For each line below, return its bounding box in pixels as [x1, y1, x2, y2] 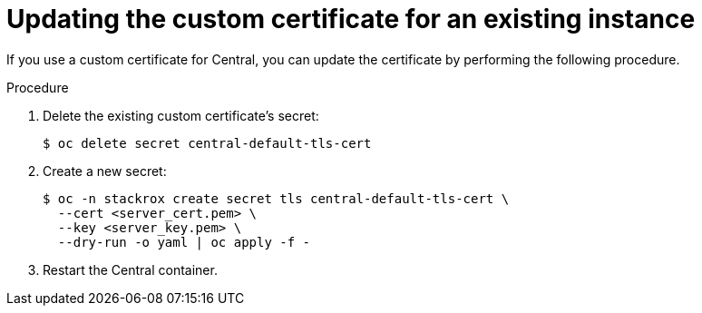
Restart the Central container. [43, 261, 218, 278]
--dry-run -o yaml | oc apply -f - [57, 234, 311, 249]
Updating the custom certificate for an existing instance [6, 4, 696, 34]
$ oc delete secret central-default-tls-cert [43, 135, 372, 151]
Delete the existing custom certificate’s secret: [43, 107, 319, 123]
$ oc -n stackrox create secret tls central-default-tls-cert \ [43, 191, 510, 206]
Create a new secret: [43, 162, 167, 179]
